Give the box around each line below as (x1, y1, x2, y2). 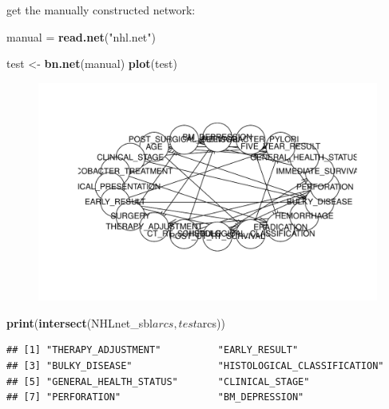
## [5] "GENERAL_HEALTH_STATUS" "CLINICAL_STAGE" (6, 375, 310, 387)
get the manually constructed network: (6, 2, 196, 18)
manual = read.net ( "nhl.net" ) (6, 28, 156, 45)
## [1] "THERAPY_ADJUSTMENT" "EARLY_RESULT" (6, 344, 299, 356)
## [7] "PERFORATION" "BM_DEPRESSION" (6, 391, 304, 403)
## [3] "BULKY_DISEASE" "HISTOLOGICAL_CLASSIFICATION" (6, 360, 384, 372)
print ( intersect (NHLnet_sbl (6, 314, 153, 331)
